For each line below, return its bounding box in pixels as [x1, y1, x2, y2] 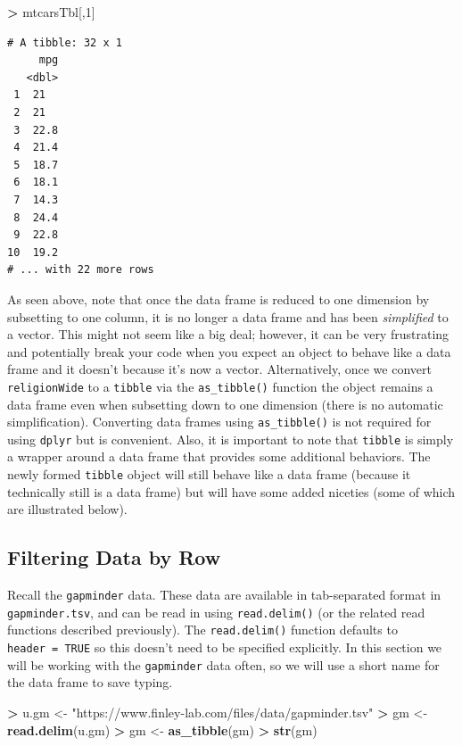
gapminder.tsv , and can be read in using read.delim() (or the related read [7, 602, 425, 621]
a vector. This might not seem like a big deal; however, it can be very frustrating [7, 325, 450, 344]
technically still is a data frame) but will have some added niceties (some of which [7, 482, 456, 501]
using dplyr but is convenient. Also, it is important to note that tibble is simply [7, 429, 454, 448]
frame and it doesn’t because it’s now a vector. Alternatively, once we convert [7, 360, 432, 378]
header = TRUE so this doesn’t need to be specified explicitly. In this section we [7, 638, 442, 657]
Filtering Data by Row [7, 543, 221, 571]
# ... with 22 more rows [7, 263, 154, 277]
